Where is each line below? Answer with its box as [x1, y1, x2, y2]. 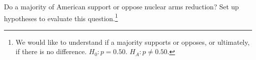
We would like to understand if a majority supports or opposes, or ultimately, [15, 36, 250, 47]
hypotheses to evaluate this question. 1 [4, 11, 118, 23]
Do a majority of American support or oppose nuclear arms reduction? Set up [4, 1, 239, 11]
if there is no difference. [15, 46, 87, 57]
